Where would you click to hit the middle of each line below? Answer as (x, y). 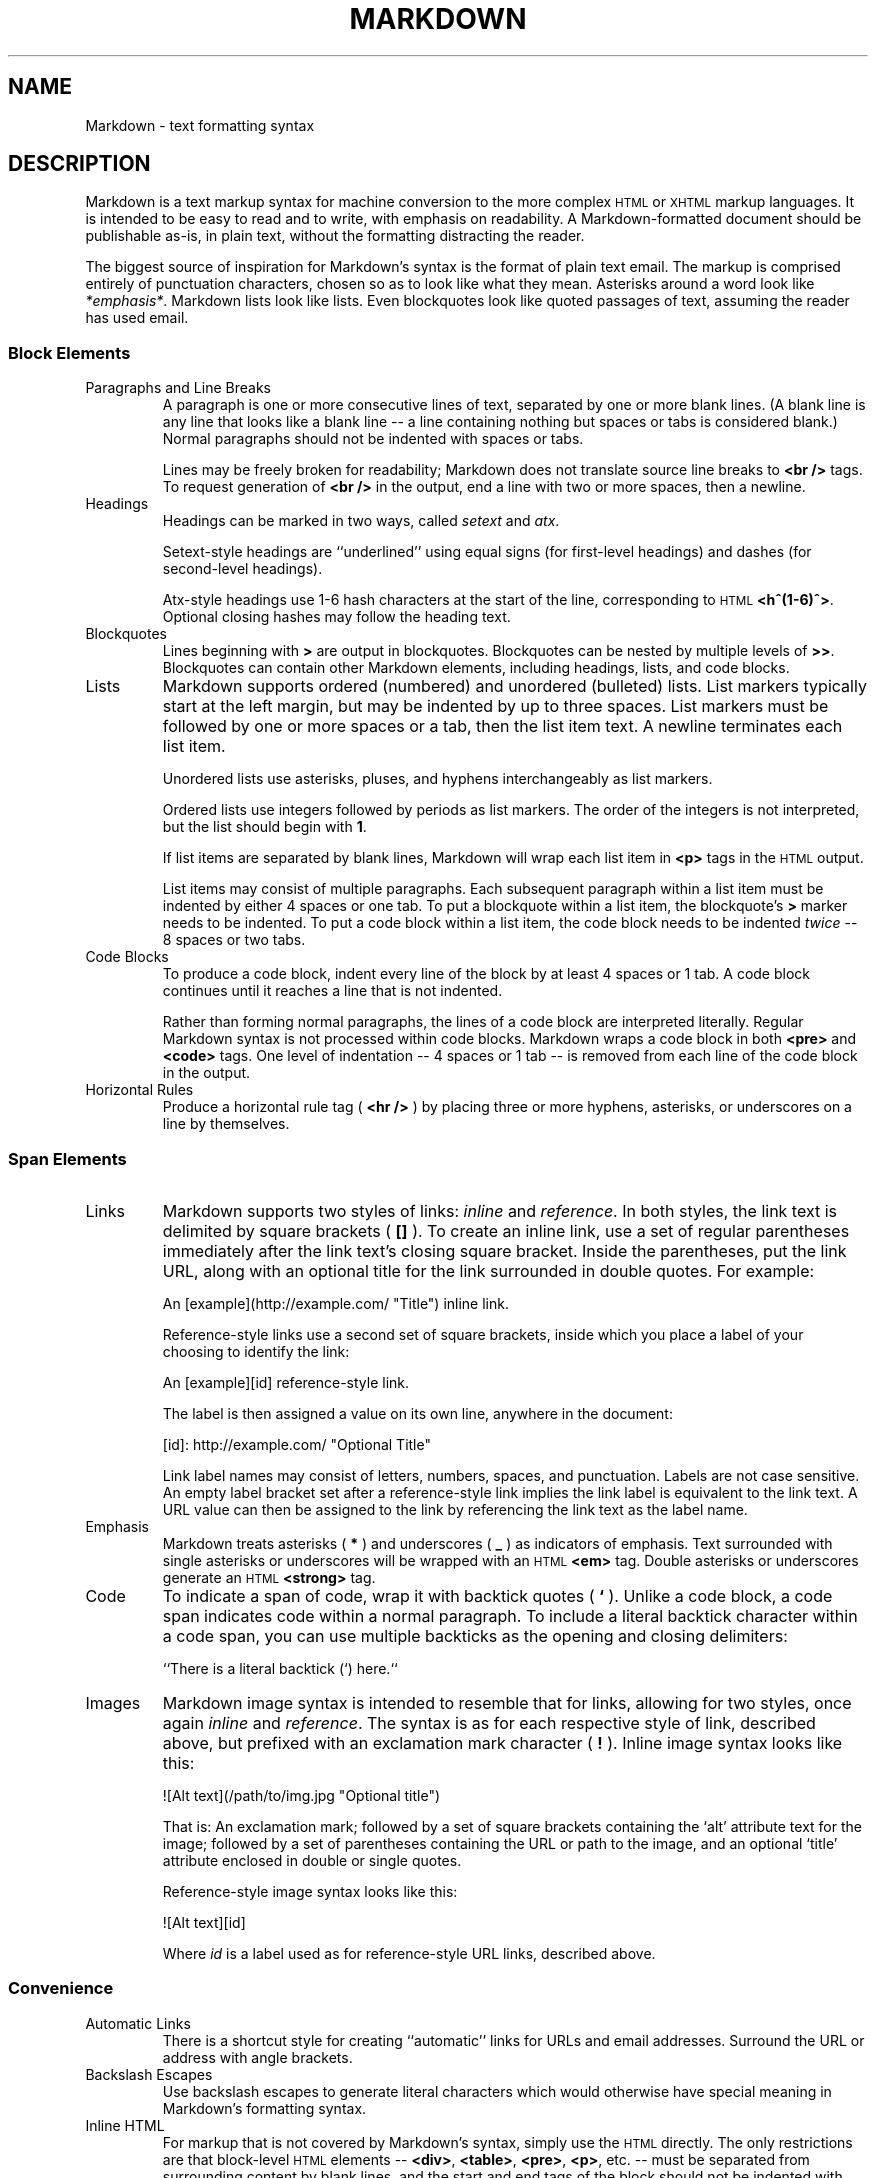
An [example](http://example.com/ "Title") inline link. (335, 1303)
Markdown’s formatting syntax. (264, 2108)
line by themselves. (226, 1124)
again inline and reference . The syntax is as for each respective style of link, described (489, 1722)
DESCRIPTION (79, 164)
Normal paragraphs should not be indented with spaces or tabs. (373, 439)
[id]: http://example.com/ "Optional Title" (296, 1444)
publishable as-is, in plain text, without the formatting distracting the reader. (335, 236)
